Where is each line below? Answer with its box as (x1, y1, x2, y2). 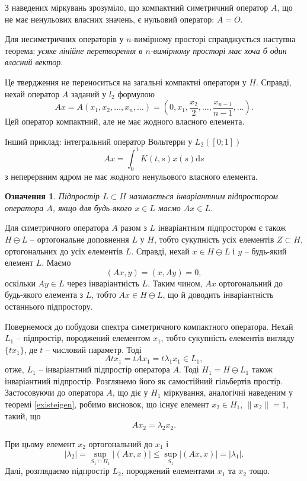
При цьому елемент (5, 437, 75, 450)
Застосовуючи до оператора (5, 386, 104, 399)
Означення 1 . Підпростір (5, 190, 100, 202)
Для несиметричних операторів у (5, 33, 124, 45)
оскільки (5, 276, 36, 289)
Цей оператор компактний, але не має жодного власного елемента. (5, 115, 245, 128)
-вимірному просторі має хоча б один (150, 44, 287, 56)
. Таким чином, (148, 276, 203, 289)
